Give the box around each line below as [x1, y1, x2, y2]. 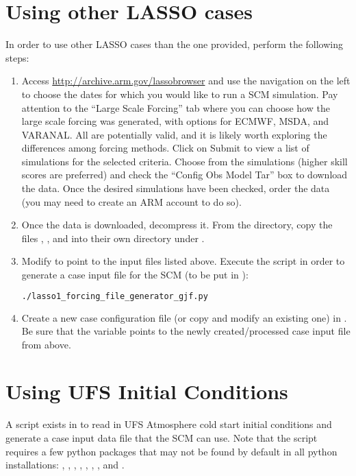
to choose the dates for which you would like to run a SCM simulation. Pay [21, 86, 338, 101]
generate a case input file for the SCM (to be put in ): [21, 267, 249, 282]
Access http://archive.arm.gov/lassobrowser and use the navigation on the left [21, 73, 351, 88]
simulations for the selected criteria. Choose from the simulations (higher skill [21, 154, 348, 168]
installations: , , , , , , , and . [5, 457, 125, 472]
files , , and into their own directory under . [21, 230, 205, 245]
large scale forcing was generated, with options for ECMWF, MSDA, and [21, 114, 329, 128]
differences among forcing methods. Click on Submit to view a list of [21, 141, 309, 155]
